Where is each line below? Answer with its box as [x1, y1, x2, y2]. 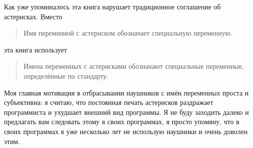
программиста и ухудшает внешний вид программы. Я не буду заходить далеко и [4, 106, 249, 117]
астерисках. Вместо [4, 11, 62, 21]
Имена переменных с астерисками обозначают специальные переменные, [23, 61, 244, 71]
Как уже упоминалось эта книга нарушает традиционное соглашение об [4, 1, 221, 11]
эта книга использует [4, 44, 67, 54]
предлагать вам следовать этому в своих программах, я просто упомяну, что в [4, 116, 240, 127]
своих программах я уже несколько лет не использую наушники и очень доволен [4, 126, 248, 136]
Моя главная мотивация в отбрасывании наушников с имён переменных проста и [4, 87, 249, 98]
